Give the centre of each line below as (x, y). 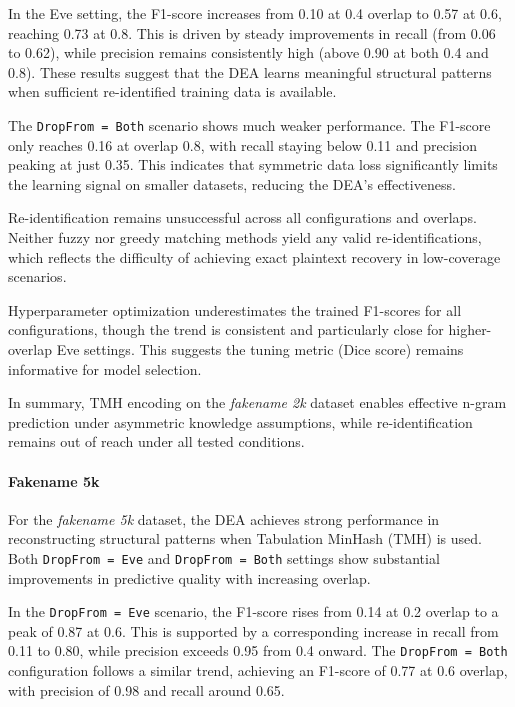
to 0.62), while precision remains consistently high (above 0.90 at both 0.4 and (248, 52)
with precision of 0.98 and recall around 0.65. (146, 689)
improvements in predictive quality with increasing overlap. (189, 577)
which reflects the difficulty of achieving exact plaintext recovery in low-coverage (254, 256)
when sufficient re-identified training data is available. (172, 91)
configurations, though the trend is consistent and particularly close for (226, 329)
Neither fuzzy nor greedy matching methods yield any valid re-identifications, (245, 237)
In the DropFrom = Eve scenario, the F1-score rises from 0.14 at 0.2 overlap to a (253, 611)
